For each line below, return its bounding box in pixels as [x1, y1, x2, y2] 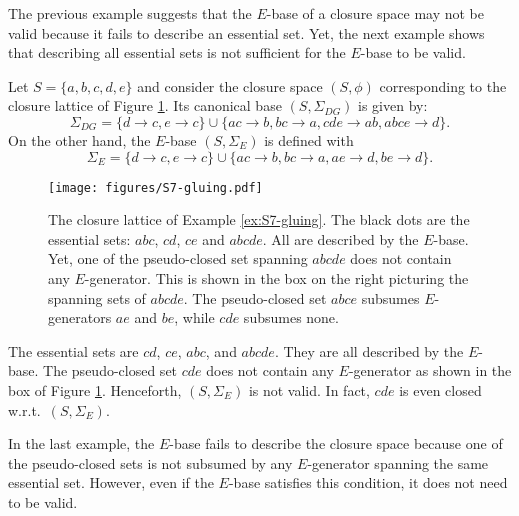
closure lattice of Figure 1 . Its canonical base [8, 95, 282, 116]
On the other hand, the [8, 129, 151, 150]
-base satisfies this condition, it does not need [228, 472, 508, 493]
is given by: [358, 95, 428, 116]
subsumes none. [243, 307, 339, 328]
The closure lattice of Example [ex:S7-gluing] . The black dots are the [48, 209, 470, 230]
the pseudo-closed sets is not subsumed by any [8, 452, 293, 473]
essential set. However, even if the [8, 472, 214, 493]
